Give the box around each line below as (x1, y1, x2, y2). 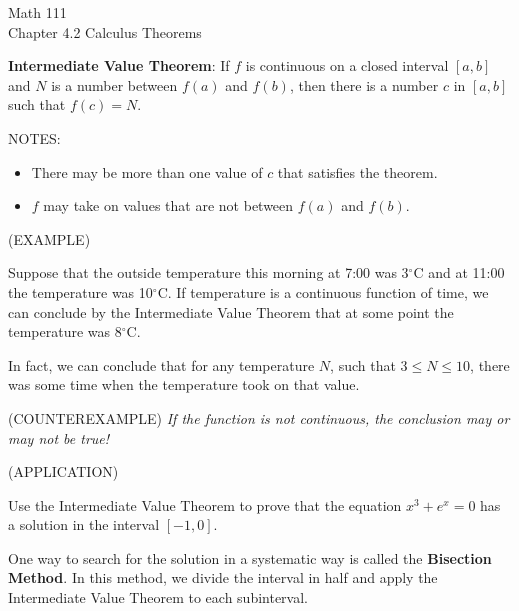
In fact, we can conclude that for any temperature (8, 354, 315, 375)
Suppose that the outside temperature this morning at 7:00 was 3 (8, 262, 409, 283)
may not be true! (8, 427, 110, 448)
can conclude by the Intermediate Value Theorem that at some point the (8, 301, 454, 322)
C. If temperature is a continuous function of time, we (157, 281, 489, 302)
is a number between (51, 74, 178, 95)
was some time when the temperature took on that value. (8, 374, 360, 395)
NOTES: (8, 127, 61, 148)
